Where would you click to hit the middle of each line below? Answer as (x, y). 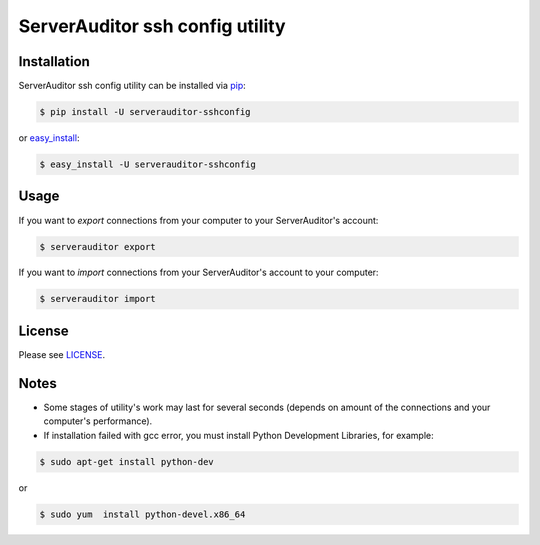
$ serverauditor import (98, 299)
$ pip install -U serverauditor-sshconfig (145, 112)
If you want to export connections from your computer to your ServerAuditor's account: (198, 220)
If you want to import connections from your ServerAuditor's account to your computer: (198, 272)
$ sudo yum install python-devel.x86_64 (142, 514)
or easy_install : (49, 138)
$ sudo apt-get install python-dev (126, 461)
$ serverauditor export (98, 246)
